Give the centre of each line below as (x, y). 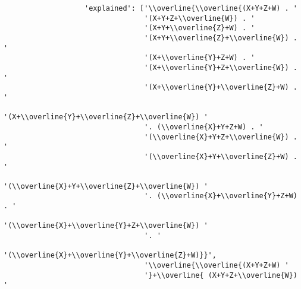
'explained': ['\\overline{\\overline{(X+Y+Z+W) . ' (191, 8)
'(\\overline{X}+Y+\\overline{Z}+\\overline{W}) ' (106, 186)
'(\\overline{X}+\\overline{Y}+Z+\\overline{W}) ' (106, 226)
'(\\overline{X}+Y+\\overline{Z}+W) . (221, 156)
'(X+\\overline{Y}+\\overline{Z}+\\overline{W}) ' (106, 117)
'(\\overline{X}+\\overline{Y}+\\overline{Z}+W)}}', (110, 255)
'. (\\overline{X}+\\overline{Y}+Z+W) (221, 196)
